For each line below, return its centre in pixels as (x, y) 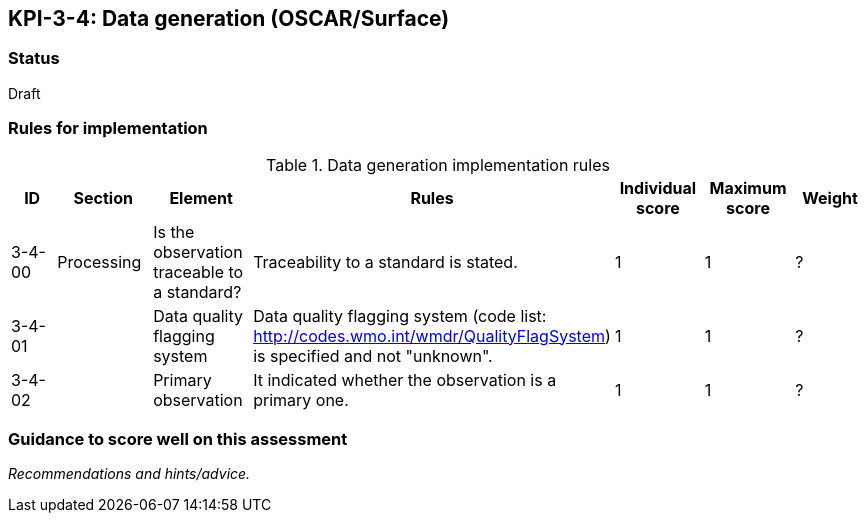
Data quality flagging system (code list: (400, 315)
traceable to (198, 271)
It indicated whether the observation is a (405, 379)
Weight (830, 197)
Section (103, 197)
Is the (174, 231)
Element (201, 197)
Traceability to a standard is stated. (385, 261)
